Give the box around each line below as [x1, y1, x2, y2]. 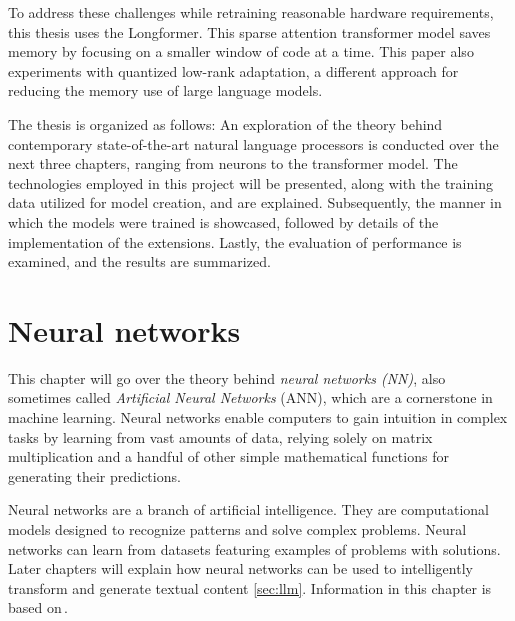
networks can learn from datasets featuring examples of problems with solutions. [8, 538, 501, 559]
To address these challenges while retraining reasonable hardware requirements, [8, 2, 494, 22]
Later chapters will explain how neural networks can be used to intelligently [8, 558, 473, 579]
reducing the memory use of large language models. [8, 80, 323, 101]
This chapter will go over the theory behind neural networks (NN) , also [8, 367, 446, 388]
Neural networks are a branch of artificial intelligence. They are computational [8, 499, 489, 520]
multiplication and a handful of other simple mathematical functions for [8, 446, 449, 467]
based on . [8, 597, 68, 618]
